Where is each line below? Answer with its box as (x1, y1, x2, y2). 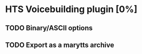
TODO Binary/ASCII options (5, 24, 93, 32)
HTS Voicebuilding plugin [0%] (5, 4, 137, 15)
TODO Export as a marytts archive (5, 40, 114, 49)
